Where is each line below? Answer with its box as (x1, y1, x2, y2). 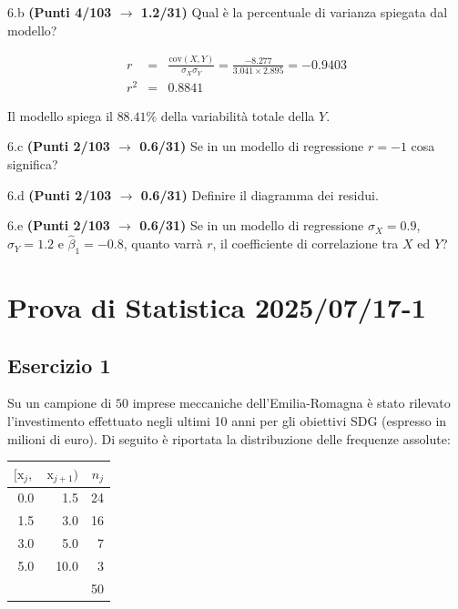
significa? (7, 155, 58, 174)
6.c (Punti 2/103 (7, 137, 110, 156)
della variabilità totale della (160, 106, 315, 125)
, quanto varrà (123, 234, 203, 253)
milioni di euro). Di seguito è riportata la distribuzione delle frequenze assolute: (7, 429, 451, 448)
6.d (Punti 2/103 (7, 185, 112, 204)
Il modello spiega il (7, 106, 113, 125)
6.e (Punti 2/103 (7, 216, 110, 235)
